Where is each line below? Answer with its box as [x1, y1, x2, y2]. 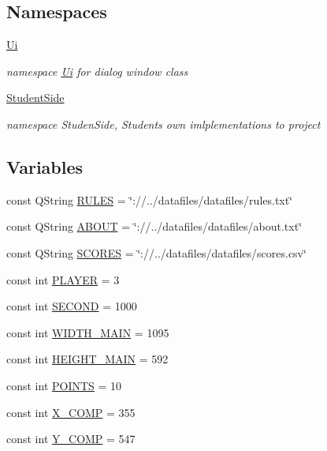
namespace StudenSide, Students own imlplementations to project [6, 115, 321, 132]
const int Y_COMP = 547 [6, 430, 136, 447]
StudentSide [6, 89, 65, 106]
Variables [6, 154, 84, 179]
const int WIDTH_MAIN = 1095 [6, 324, 169, 340]
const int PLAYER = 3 [6, 271, 120, 288]
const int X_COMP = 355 [6, 404, 136, 420]
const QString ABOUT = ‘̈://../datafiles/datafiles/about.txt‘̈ [6, 218, 303, 235]
